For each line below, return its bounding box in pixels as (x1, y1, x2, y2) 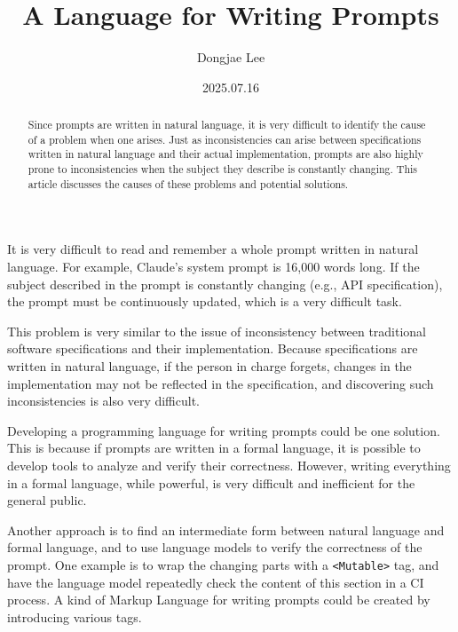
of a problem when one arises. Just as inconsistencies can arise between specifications (28, 131, 422, 146)
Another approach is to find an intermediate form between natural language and (7, 520, 445, 539)
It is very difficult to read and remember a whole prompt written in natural (7, 240, 419, 258)
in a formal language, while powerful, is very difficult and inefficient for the (7, 473, 415, 492)
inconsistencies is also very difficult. (7, 391, 201, 410)
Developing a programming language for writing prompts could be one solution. (7, 421, 440, 439)
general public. (7, 491, 87, 510)
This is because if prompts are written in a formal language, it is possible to (7, 438, 421, 457)
